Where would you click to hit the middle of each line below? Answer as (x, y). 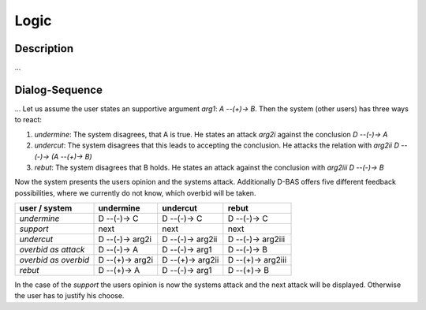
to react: (28, 120)
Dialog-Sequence (58, 90)
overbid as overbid (54, 260)
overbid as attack (52, 250)
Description (44, 49)
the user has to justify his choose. (69, 296)
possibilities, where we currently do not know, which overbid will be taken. (135, 192)
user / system (46, 208)
